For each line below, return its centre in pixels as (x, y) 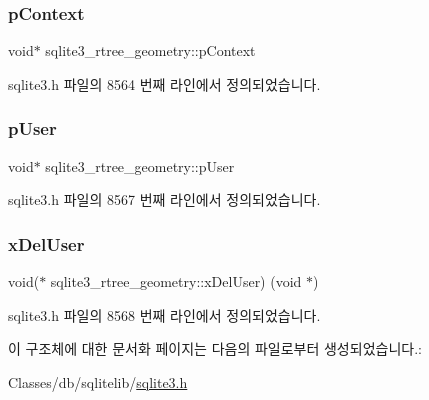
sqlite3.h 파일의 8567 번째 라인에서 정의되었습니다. (164, 199)
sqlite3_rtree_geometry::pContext (150, 50)
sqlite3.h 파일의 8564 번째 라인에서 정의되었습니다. (164, 83)
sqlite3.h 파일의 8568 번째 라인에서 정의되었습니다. (164, 314)
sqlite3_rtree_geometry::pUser (140, 165)
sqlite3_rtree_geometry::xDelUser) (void (176, 281)
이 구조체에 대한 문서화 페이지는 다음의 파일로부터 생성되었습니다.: (215, 348)
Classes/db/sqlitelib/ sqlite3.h (98, 381)
